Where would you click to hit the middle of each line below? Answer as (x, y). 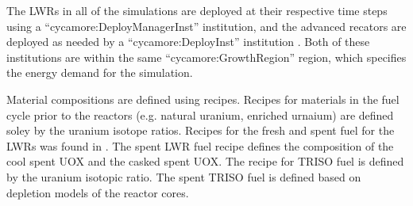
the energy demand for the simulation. (100, 72)
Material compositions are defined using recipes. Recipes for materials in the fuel (203, 99)
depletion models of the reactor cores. (98, 192)
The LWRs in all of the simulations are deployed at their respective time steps (197, 10)
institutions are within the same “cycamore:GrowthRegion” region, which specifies (206, 57)
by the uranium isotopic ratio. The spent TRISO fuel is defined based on (184, 176)
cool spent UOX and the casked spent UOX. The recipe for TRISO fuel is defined (205, 161)
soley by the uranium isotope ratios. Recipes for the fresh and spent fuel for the (201, 130)
